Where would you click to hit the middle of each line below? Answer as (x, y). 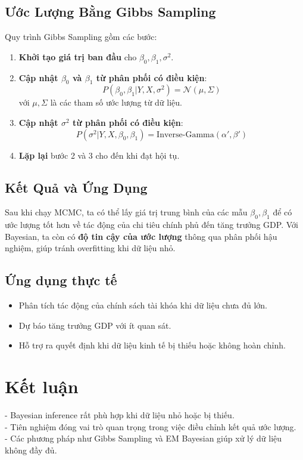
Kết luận (42, 386)
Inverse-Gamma (185, 135)
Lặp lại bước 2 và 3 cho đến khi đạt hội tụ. (99, 155)
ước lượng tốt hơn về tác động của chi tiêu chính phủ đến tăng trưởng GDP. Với (151, 225)
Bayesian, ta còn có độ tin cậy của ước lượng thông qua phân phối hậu (141, 236)
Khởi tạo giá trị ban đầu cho (78, 56)
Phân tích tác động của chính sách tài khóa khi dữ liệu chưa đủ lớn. (143, 305)
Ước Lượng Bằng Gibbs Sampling (110, 12)
